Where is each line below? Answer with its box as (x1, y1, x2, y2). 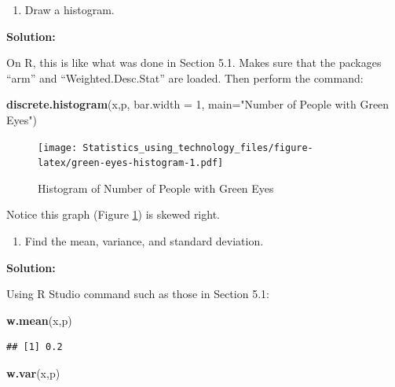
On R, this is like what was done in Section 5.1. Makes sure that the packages (6, 54, 382, 71)
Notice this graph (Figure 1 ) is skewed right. (6, 206, 220, 223)
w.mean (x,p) (6, 311, 72, 328)
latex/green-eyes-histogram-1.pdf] (38, 157, 224, 169)
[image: (38, 142, 78, 153)
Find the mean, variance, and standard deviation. (24, 233, 264, 249)
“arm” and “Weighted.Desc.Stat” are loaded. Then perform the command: (6, 69, 364, 86)
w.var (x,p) (6, 365, 60, 381)
